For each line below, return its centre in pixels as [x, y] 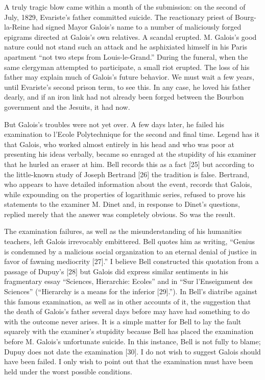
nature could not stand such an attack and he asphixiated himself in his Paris [126, 47]
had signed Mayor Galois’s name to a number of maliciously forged [137, 27]
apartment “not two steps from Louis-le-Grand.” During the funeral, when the [126, 56]
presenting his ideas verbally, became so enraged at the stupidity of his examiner [130, 154]
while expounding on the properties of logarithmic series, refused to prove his [125, 194]
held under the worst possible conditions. [68, 371]
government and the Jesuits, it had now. [67, 106]
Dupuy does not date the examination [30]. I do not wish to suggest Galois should [132, 351]
